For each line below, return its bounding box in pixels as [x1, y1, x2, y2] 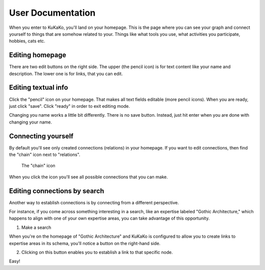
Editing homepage [9, 51, 66, 59]
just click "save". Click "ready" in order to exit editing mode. [9, 103, 130, 109]
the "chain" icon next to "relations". [9, 152, 80, 157]
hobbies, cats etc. [9, 38, 46, 44]
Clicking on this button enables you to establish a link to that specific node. [21, 249, 173, 255]
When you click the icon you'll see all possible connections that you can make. [9, 174, 168, 180]
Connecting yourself [9, 132, 74, 140]
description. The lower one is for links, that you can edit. [9, 71, 123, 76]
